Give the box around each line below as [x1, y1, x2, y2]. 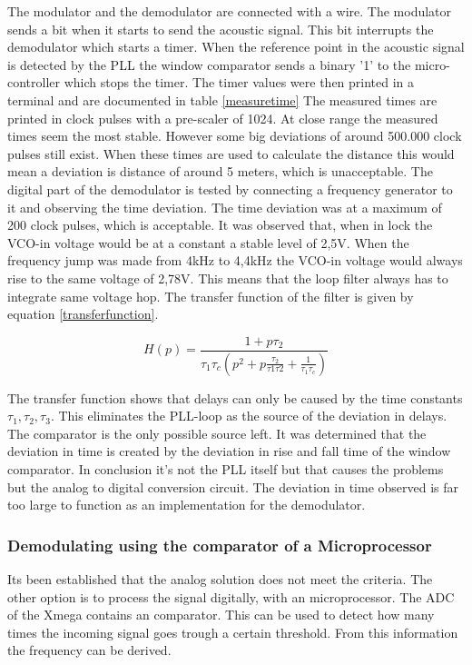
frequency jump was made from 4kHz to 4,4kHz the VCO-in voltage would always [7, 251, 463, 270]
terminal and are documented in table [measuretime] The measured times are [7, 90, 438, 109]
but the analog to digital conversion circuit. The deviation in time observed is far [7, 477, 459, 496]
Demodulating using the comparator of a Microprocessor [7, 533, 432, 556]
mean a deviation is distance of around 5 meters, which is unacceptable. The [7, 162, 433, 181]
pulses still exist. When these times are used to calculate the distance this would [7, 144, 455, 163]
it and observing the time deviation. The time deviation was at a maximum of [7, 197, 442, 216]
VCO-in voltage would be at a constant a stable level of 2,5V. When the [7, 233, 409, 252]
